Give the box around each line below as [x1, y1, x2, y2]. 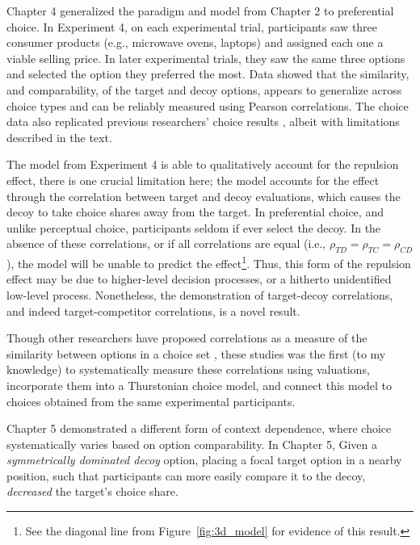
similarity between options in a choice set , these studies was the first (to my [6, 345, 386, 362]
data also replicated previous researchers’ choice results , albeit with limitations [6, 113, 400, 130]
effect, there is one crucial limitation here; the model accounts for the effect [6, 171, 380, 188]
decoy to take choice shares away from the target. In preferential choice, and [6, 203, 384, 220]
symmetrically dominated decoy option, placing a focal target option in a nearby [6, 451, 402, 468]
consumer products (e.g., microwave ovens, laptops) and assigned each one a [6, 34, 384, 51]
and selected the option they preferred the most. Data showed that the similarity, [6, 65, 409, 82]
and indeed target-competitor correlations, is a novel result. [6, 302, 300, 319]
